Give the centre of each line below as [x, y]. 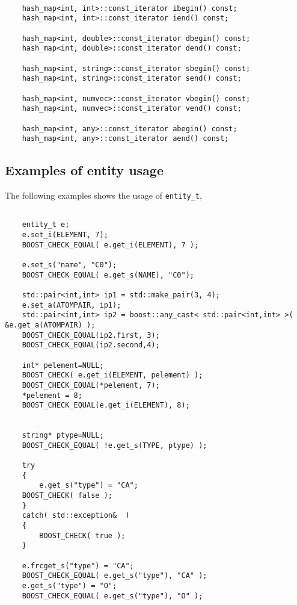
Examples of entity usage [84, 170]
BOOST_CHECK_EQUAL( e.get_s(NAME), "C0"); [108, 275]
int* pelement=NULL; [63, 365]
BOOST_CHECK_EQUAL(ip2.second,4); [91, 345]
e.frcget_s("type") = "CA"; [78, 566]
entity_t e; [46, 225]
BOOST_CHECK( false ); [67, 496]
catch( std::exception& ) [76, 516]
